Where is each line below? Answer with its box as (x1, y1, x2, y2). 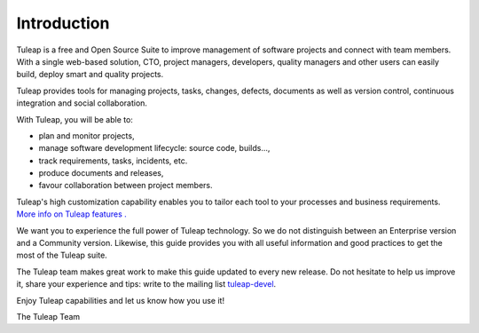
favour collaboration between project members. (38, 180, 213, 191)
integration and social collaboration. (16, 98, 148, 108)
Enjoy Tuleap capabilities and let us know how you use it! (16, 295, 225, 305)
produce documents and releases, (38, 168, 164, 178)
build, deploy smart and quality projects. (16, 69, 164, 80)
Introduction (16, 13, 110, 33)
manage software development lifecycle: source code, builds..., (38, 143, 271, 154)
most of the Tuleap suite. (16, 250, 108, 261)
